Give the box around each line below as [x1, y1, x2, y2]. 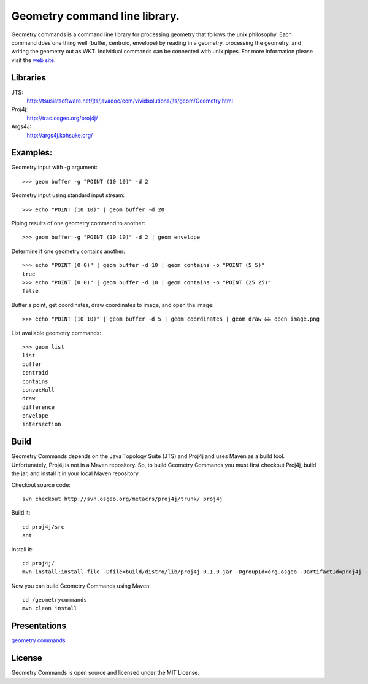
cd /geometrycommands [22, 596, 87, 604]
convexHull [22, 386, 55, 393]
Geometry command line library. [11, 9, 180, 23]
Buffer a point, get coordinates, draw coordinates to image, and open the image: [11, 301, 214, 308]
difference [22, 403, 55, 411]
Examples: [11, 147, 53, 158]
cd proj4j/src [22, 523, 64, 530]
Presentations [11, 621, 67, 631]
